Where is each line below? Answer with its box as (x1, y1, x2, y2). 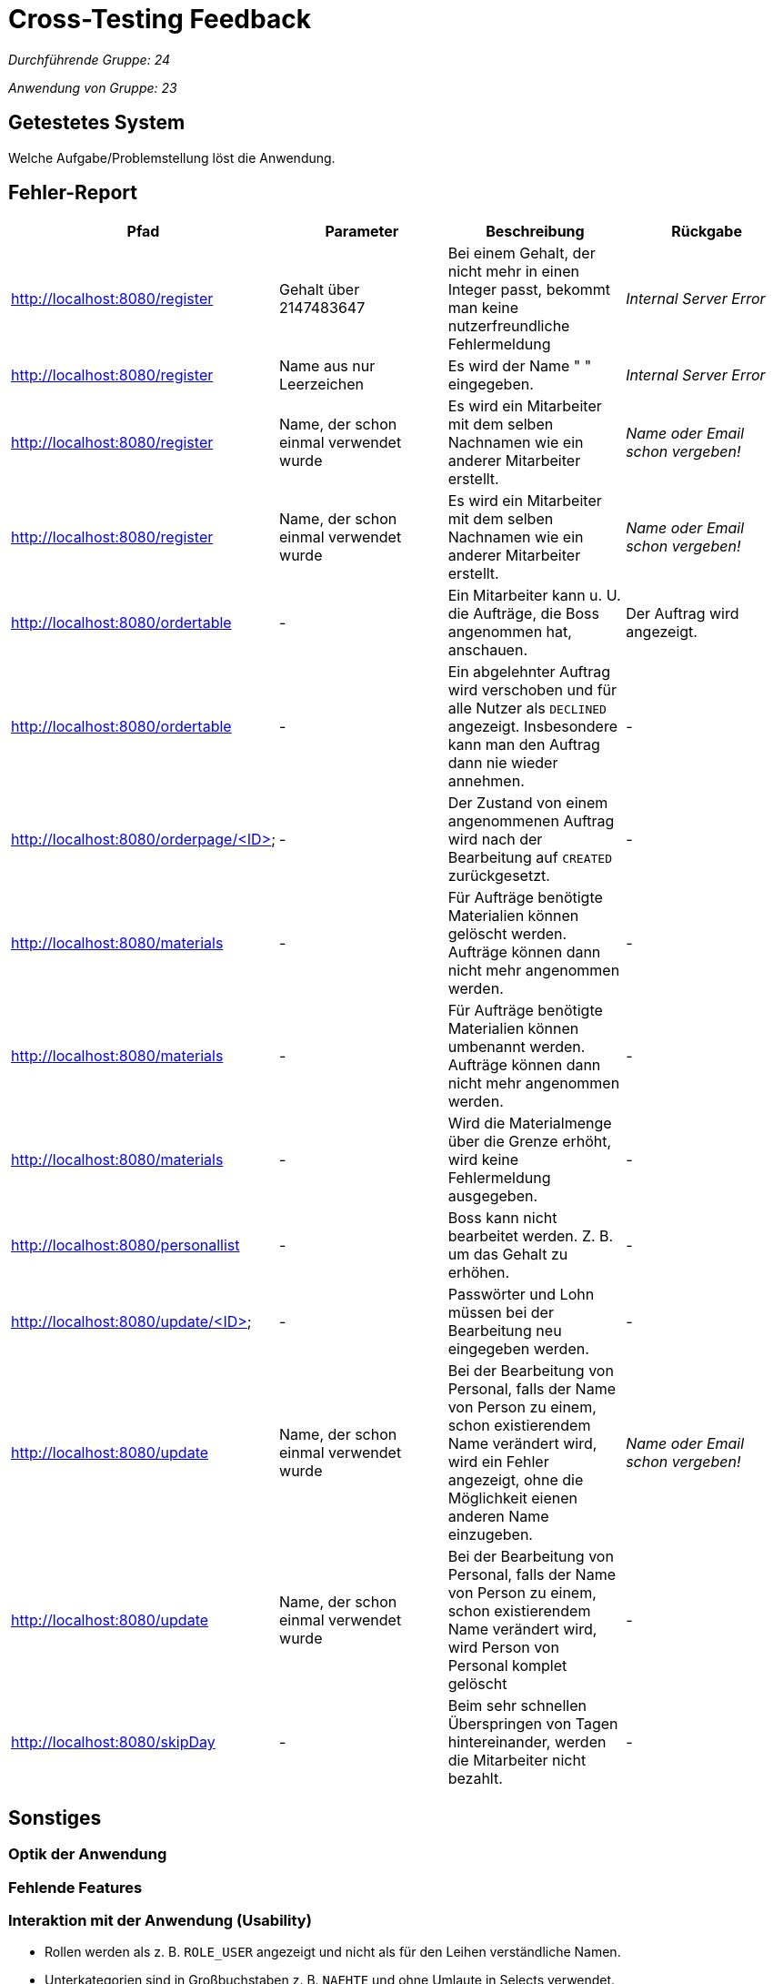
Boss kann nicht (447, 1209, 557, 1228)
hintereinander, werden (447, 1733, 607, 1752)
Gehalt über (279, 280, 360, 299)
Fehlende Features (8, 1878, 143, 1897)
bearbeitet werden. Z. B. (447, 1227, 614, 1246)
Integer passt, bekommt (447, 280, 611, 299)
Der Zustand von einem (447, 794, 608, 813)
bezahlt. (447, 1769, 503, 1788)
